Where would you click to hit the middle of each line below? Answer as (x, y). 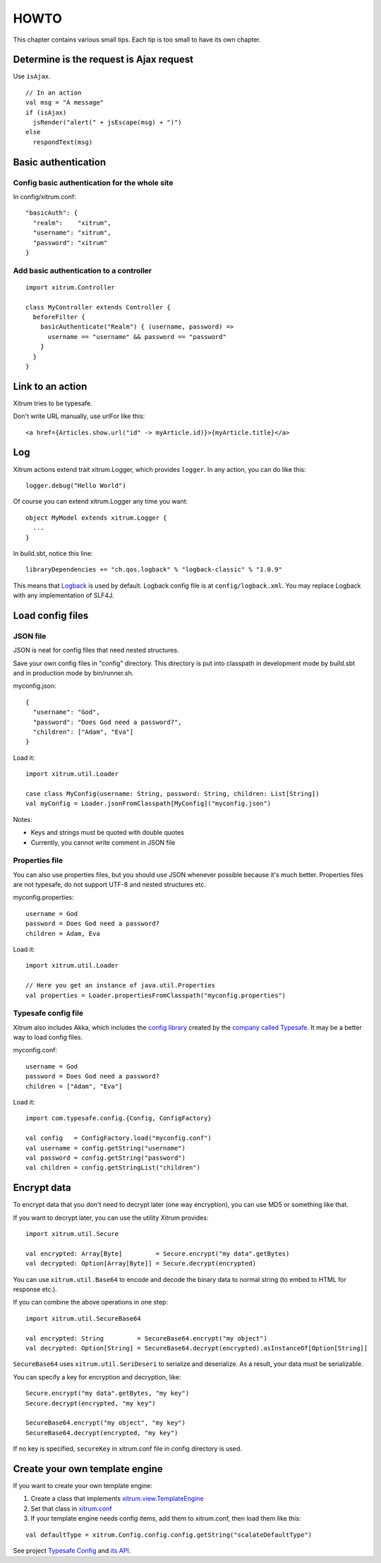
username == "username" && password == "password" (137, 337)
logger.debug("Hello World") (76, 485)
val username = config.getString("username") (106, 1148)
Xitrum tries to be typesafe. (53, 403)
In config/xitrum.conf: (45, 196)
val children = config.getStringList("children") (113, 1168)
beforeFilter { (59, 317)
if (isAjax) (46, 112)
